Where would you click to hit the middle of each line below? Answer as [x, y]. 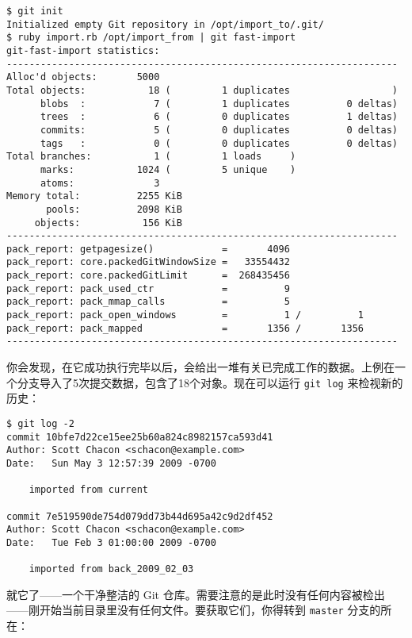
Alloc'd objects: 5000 [83, 77]
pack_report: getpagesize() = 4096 [148, 249]
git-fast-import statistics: [83, 50]
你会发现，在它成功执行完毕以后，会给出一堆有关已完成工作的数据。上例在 [200, 367]
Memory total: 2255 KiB [94, 196]
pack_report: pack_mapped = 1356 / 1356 [185, 328]
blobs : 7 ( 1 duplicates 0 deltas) [219, 104]
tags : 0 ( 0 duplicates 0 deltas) [219, 143]
